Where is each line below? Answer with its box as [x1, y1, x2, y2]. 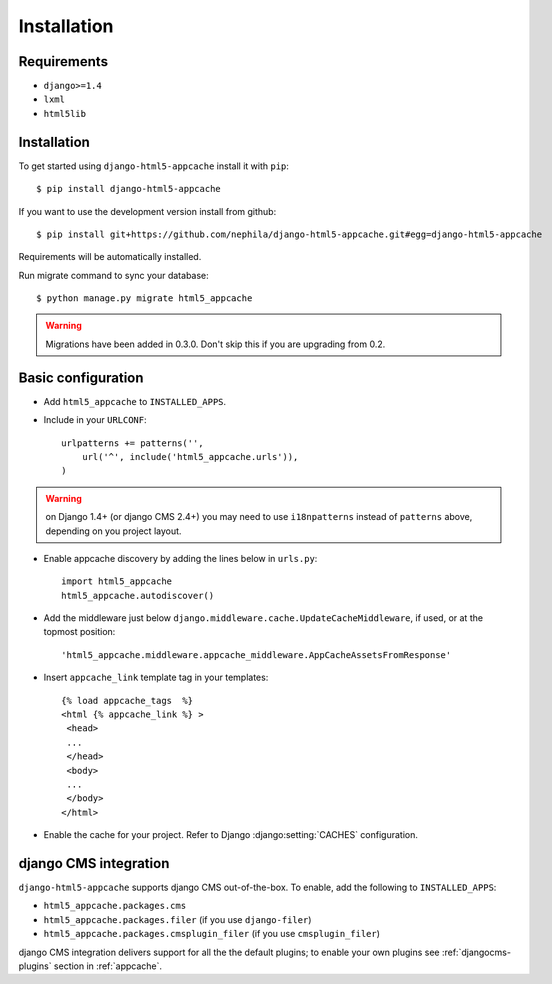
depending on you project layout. [45, 525, 182, 537]
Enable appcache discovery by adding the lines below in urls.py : [43, 552, 318, 564]
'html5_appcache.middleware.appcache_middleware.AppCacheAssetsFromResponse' [61, 649, 452, 660]
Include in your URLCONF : [43, 414, 147, 426]
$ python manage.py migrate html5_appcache [36, 293, 253, 304]
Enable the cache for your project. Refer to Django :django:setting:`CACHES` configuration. [43, 829, 419, 841]
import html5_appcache [61, 576, 173, 587]
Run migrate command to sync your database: [18, 269, 209, 281]
